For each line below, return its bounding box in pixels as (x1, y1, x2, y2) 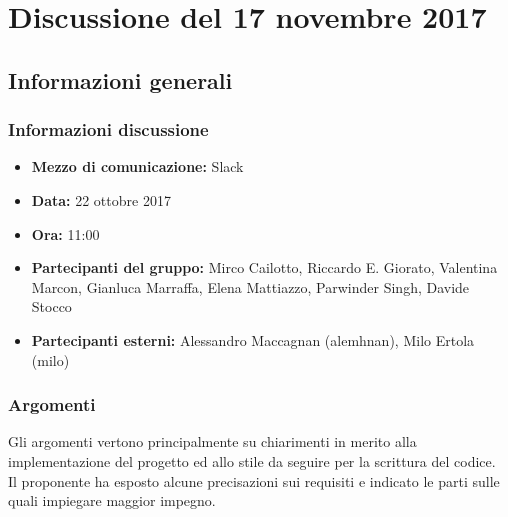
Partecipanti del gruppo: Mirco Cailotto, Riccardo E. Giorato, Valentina (31, 257, 498, 278)
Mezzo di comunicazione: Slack (31, 156, 244, 177)
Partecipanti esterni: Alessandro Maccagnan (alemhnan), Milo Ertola (31, 329, 475, 350)
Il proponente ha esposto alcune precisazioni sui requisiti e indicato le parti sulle (8, 470, 500, 491)
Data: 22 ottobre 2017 (31, 189, 171, 210)
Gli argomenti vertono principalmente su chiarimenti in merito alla (8, 431, 417, 452)
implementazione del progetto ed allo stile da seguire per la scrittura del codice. (8, 450, 496, 471)
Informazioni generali (8, 64, 233, 95)
